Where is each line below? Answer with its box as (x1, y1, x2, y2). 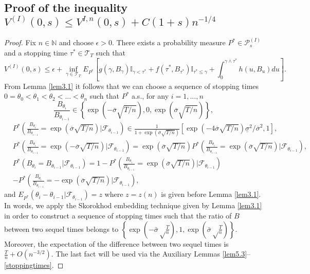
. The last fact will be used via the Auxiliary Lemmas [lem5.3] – (51, 248, 251, 259)
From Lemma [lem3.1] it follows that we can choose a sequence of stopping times (4, 80, 259, 91)
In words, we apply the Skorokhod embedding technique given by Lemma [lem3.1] (4, 200, 262, 211)
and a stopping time (4, 47, 67, 58)
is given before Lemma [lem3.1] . (161, 189, 261, 199)
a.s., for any (131, 90, 169, 101)
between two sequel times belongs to (4, 223, 119, 234)
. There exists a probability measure (112, 37, 226, 48)
